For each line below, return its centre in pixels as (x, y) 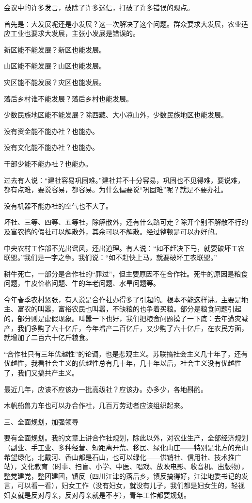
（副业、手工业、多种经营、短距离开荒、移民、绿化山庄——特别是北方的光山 (126, 447)
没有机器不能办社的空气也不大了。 (58, 205)
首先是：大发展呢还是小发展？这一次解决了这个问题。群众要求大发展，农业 (123, 24)
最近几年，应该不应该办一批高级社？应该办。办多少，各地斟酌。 (106, 389)
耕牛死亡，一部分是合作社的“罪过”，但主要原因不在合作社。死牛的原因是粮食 (126, 273)
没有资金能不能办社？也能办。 (51, 131)
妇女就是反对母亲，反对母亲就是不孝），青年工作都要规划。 (97, 495)
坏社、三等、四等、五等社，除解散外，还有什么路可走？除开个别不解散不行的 (126, 222)
